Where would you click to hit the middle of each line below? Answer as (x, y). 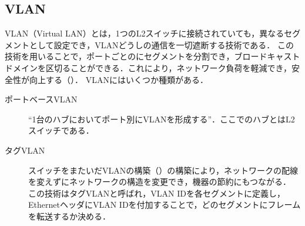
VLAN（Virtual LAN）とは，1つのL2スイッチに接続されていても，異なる (145, 33)
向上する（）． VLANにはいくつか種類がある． (118, 79)
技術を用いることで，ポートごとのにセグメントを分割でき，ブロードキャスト (152, 56)
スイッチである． (61, 130)
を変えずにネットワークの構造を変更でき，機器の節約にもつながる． (160, 182)
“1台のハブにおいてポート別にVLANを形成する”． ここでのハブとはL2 (162, 119)
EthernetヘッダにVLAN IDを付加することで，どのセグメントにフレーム (165, 205)
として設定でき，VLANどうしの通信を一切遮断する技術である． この (161, 44)
